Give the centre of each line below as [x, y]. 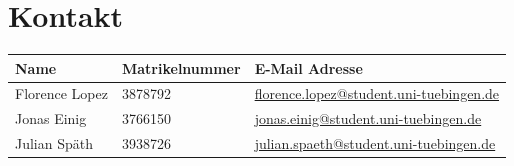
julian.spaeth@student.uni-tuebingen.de [375, 143]
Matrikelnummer [181, 67]
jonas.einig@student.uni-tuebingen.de [368, 118]
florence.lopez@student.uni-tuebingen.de [377, 93]
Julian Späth [54, 143]
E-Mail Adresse [308, 67]
